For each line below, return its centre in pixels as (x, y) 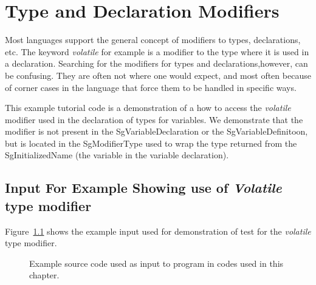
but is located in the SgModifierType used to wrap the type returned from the (151, 143)
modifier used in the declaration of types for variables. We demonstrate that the (154, 119)
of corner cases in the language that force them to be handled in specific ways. (151, 87)
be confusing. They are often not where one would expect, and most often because (158, 75)
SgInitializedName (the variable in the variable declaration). (117, 155)
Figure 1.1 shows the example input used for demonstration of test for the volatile (158, 231)
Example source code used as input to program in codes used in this (156, 263)
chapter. (44, 275)
